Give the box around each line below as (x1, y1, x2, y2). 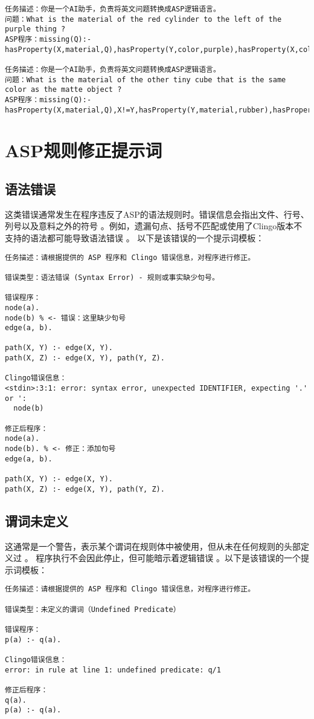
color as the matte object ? (5, 85, 122, 94)
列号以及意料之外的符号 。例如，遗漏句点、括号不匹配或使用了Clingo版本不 (5, 220, 303, 232)
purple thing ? (5, 25, 66, 34)
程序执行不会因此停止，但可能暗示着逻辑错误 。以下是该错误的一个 (36, 551, 301, 564)
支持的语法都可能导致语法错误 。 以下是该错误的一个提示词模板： (5, 231, 264, 244)
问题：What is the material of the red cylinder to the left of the (5, 15, 282, 24)
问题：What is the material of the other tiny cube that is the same (5, 75, 286, 84)
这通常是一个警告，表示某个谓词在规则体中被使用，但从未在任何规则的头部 (5, 539, 301, 552)
